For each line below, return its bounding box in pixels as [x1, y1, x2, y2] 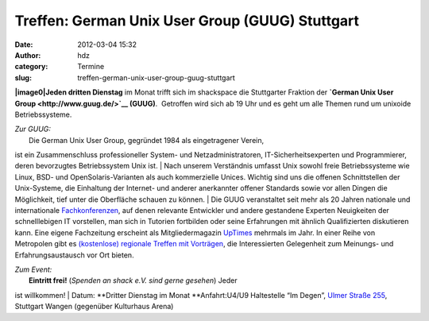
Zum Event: [14, 265, 52, 274]
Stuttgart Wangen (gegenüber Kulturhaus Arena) [14, 302, 174, 311]
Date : [14, 40, 33, 49]
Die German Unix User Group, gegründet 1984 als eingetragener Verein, [29, 135, 265, 145]
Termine [77, 62, 105, 72]
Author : [14, 50, 41, 60]
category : [14, 62, 48, 72]
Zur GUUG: [14, 124, 52, 134]
